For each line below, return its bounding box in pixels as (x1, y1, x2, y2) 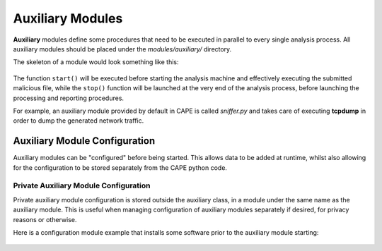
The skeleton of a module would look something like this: (13, 58, 180, 66)
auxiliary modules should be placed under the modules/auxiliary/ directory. (13, 44, 232, 53)
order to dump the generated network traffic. (13, 116, 144, 125)
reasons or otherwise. (13, 215, 77, 224)
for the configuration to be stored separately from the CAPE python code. (13, 163, 228, 172)
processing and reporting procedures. (13, 94, 124, 102)
